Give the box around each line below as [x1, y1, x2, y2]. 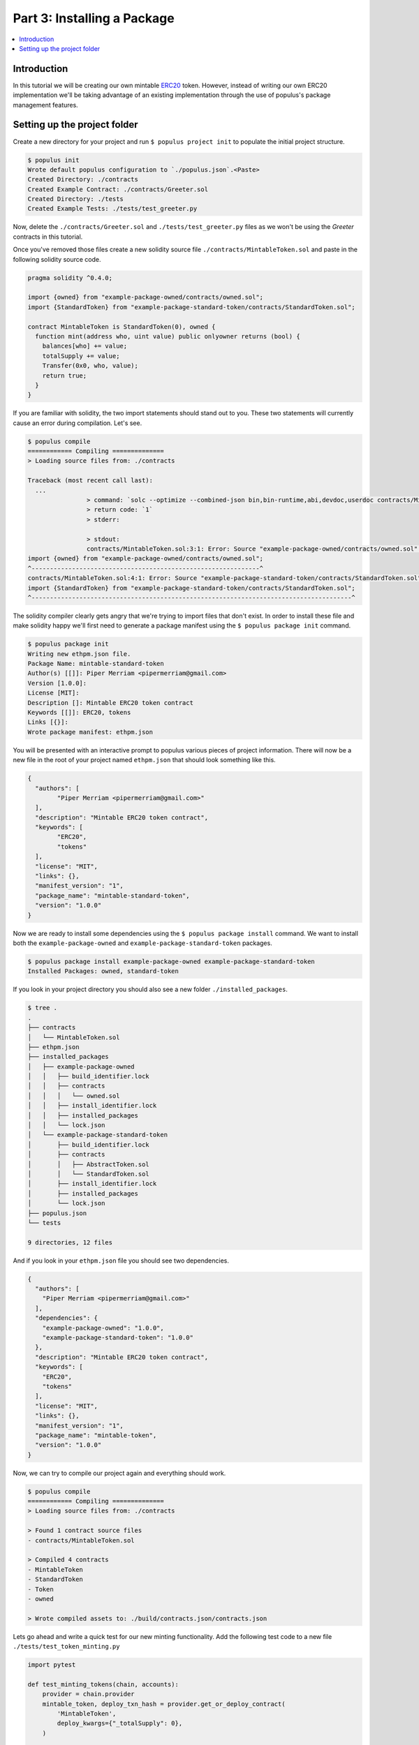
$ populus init [27, 156, 80, 164]
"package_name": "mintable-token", [35, 1431, 157, 1439]
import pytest [27, 1661, 76, 1669]
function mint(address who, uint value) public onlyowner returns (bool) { [35, 332, 300, 340]
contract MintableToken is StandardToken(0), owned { [27, 322, 216, 331]
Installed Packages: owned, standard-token [27, 967, 179, 975]
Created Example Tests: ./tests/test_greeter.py [27, 205, 198, 213]
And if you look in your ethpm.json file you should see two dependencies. [13, 1256, 230, 1265]
